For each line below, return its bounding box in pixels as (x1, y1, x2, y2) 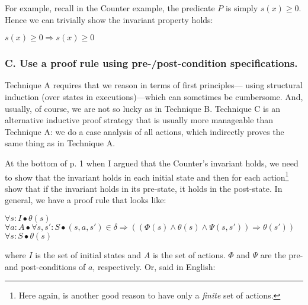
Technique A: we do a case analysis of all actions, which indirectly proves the (5, 125, 284, 137)
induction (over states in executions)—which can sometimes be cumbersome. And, (5, 91, 303, 102)
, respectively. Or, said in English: (92, 260, 216, 272)
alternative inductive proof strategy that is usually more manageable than (5, 114, 274, 126)
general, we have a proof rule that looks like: (5, 194, 166, 206)
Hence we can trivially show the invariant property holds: (5, 13, 213, 25)
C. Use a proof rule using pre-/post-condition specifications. (5, 56, 298, 70)
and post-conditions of (5, 260, 86, 272)
